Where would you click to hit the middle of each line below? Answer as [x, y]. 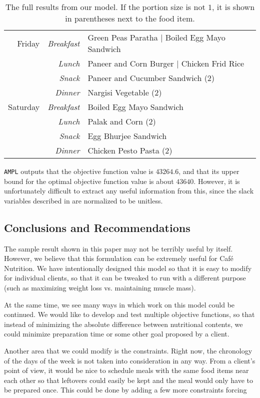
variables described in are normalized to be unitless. [83, 200]
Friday [28, 43]
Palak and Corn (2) [122, 121]
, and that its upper [209, 171]
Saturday [24, 107]
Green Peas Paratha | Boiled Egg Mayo [156, 37]
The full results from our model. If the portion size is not [105, 7]
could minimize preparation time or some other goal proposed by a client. [117, 334]
